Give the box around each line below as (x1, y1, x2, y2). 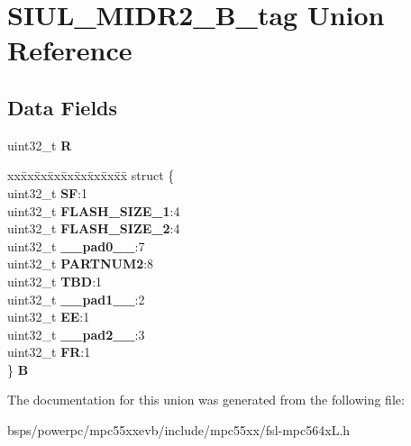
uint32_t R (7, 135, 72, 154)
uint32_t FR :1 (7, 342, 91, 361)
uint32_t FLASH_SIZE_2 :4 (7, 219, 180, 238)
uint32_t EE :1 (7, 307, 90, 326)
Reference (7, 32, 132, 68)
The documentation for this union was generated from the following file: (7, 390, 405, 409)
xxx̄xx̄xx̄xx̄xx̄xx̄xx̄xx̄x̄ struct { (7, 166, 175, 185)
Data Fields (7, 93, 118, 121)
